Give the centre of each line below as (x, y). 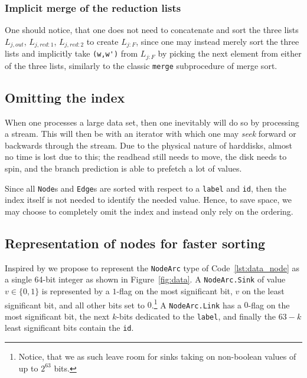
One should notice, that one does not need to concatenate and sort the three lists (152, 30)
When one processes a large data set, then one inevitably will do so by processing (152, 122)
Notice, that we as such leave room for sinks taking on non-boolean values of (157, 356)
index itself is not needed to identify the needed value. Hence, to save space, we (148, 200)
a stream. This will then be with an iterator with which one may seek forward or (151, 134)
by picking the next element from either (230, 53)
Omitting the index (65, 97)
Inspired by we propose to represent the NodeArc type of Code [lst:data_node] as (152, 267)
